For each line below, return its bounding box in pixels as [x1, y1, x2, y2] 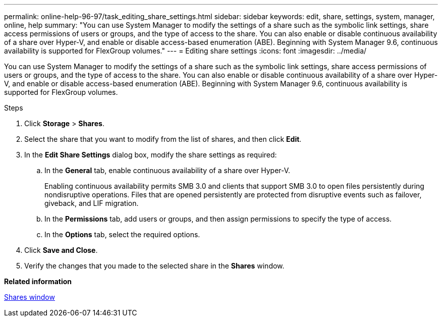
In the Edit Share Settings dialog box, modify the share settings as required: [24, 150, 277, 159]
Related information [4, 277, 72, 286]
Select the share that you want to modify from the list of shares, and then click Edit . [24, 135, 302, 143]
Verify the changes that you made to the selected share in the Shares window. [24, 261, 285, 270]
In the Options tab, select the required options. [44, 230, 200, 239]
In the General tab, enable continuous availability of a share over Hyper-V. [44, 166, 291, 175]
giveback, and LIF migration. [44, 199, 139, 207]
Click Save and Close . [24, 246, 98, 254]
